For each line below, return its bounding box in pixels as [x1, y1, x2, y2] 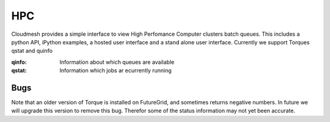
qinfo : [11, 58, 27, 66]
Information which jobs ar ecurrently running [59, 67, 172, 74]
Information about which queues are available [59, 58, 175, 66]
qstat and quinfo [11, 47, 53, 55]
